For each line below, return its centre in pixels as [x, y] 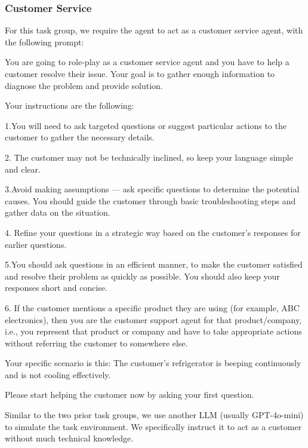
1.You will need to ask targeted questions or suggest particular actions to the [146, 125]
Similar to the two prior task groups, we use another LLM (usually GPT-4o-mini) [154, 415]
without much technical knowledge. [69, 438]
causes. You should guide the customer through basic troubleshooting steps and [150, 200]
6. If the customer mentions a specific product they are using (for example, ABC [152, 307]
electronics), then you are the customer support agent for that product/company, [153, 319]
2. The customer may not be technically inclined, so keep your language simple [149, 157]
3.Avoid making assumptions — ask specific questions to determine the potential [152, 189]
